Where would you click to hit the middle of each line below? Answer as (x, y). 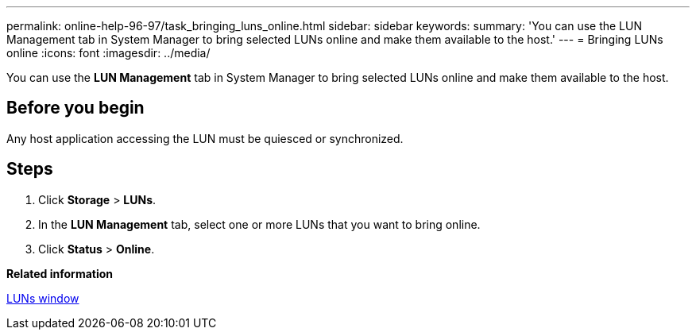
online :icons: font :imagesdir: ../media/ (108, 53)
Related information (60, 273)
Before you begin (75, 108)
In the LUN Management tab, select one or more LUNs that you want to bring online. (259, 224)
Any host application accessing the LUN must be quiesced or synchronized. (205, 138)
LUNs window (43, 298)
